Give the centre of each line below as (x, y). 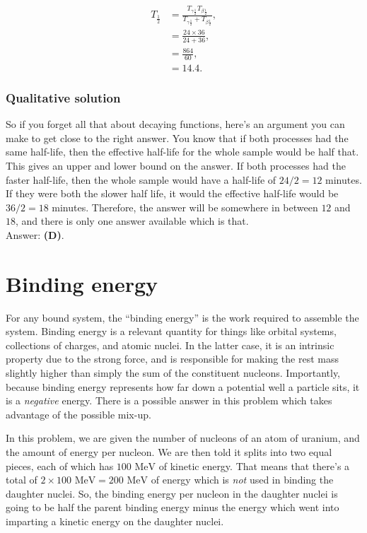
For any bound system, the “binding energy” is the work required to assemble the (182, 317)
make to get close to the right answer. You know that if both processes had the (177, 137)
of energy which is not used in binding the (242, 480)
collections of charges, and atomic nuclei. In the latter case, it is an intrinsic (170, 345)
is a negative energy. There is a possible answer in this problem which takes (169, 400)
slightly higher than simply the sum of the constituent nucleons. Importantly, (173, 373)
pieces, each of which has (60, 465)
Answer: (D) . (35, 234)
